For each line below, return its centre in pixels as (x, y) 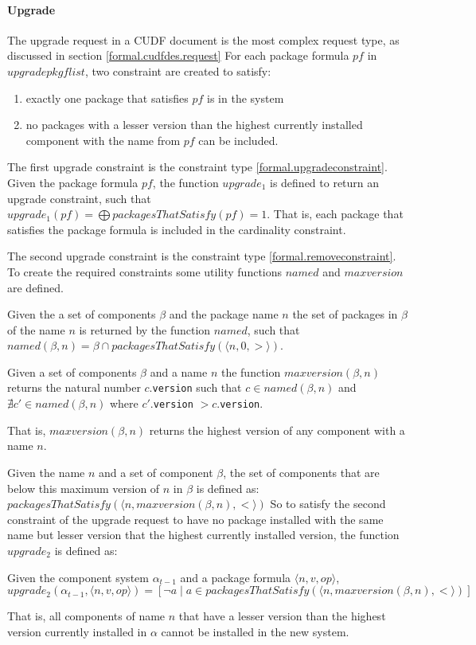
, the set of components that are (301, 472)
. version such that (195, 387)
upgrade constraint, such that (79, 198)
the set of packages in (345, 314)
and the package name (224, 314)
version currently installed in (77, 631)
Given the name (46, 472)
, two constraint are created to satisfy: (178, 70)
